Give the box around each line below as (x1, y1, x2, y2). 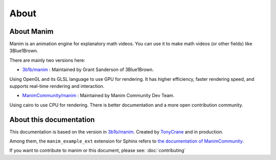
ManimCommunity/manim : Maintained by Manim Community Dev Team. (22, 93, 175, 99)
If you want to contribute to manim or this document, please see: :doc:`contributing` (9, 147, 186, 153)
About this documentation (9, 115, 95, 124)
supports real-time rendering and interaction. (9, 83, 105, 89)
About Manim (9, 27, 54, 36)
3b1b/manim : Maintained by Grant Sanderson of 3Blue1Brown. (22, 66, 154, 73)
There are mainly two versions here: (9, 57, 85, 63)
